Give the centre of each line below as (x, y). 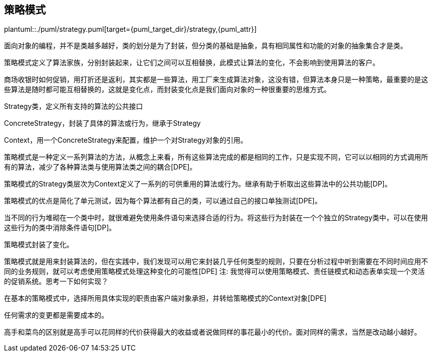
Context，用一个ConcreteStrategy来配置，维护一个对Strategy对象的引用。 (126, 140)
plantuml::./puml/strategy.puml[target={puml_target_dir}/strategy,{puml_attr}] (130, 29)
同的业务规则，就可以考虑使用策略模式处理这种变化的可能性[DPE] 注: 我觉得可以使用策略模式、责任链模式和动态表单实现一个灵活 (215, 271)
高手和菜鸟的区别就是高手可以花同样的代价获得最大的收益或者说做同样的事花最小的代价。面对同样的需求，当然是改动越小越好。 (213, 332)
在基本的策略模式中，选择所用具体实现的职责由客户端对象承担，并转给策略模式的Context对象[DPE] (165, 298)
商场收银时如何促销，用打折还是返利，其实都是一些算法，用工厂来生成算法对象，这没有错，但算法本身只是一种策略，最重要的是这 (216, 80)
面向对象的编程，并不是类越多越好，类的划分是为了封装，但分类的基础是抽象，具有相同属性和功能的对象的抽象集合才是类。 (206, 46)
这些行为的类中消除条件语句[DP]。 (60, 228)
